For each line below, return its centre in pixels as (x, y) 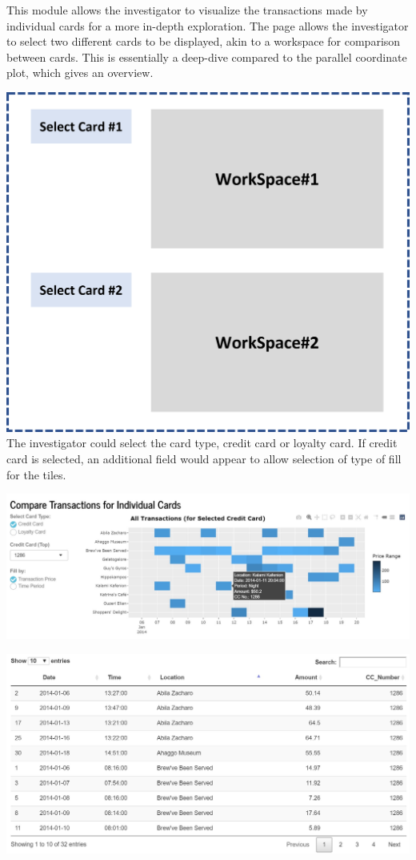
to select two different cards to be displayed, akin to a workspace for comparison (204, 41)
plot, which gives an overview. (80, 73)
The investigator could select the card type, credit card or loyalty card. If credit (202, 443)
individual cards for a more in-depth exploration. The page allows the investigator (208, 25)
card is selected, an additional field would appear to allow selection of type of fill (204, 458)
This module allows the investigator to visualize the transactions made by (187, 10)
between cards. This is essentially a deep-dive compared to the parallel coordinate (207, 57)
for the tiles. (36, 474)
